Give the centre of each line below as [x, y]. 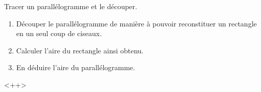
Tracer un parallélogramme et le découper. [71, 6]
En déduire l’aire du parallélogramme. [75, 67]
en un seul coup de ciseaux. [59, 33]
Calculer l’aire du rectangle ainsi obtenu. [80, 50]
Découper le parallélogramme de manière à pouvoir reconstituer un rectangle [136, 23]
